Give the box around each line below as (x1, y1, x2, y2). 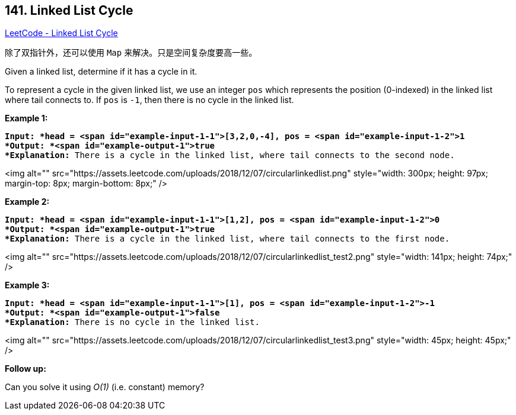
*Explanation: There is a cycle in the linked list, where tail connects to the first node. (5, 234, 450, 244)
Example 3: (5, 280, 50, 291)
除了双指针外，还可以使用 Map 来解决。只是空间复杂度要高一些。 (5, 47, 257, 58)
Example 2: (5, 197, 50, 207)
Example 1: (5, 113, 48, 124)
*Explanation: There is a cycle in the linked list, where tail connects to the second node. (5, 150, 455, 160)
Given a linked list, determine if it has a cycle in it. (5, 66, 198, 77)
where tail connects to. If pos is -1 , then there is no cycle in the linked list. (5, 95, 294, 105)
